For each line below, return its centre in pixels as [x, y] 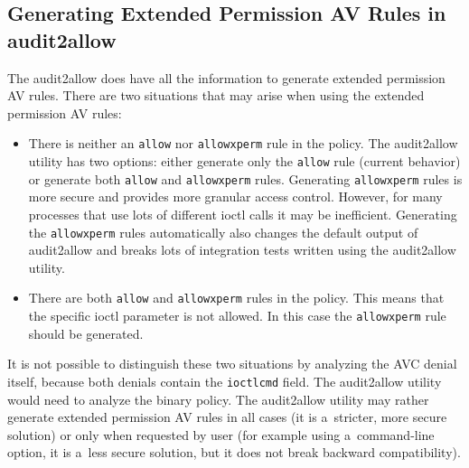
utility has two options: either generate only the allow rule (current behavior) [244, 161]
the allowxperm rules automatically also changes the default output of [223, 232]
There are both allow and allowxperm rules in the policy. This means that [236, 298]
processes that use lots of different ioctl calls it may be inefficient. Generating [243, 214]
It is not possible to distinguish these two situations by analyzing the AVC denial [232, 364]
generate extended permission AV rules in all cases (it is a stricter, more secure [227, 417]
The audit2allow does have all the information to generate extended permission [226, 77]
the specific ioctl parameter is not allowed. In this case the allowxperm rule [237, 316]
